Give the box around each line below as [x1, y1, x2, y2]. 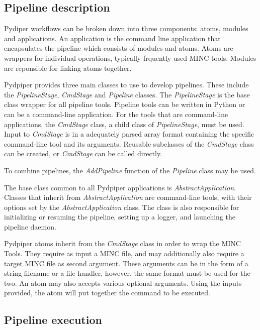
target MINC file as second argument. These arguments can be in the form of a [4, 258, 248, 268]
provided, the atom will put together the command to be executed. [4, 287, 210, 298]
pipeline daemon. [4, 221, 56, 232]
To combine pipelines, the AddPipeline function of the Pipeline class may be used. [4, 165, 256, 175]
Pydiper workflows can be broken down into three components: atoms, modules [4, 23, 248, 34]
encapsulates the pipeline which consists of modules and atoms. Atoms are [4, 43, 233, 53]
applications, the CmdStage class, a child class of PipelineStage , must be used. [4, 119, 244, 129]
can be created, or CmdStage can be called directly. [4, 148, 162, 159]
